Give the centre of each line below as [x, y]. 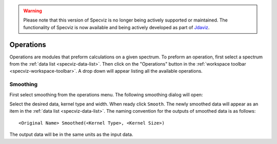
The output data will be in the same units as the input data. [71, 135]
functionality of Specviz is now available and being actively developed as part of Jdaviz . [116, 27]
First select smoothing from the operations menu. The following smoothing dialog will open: [106, 94]
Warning [33, 11]
